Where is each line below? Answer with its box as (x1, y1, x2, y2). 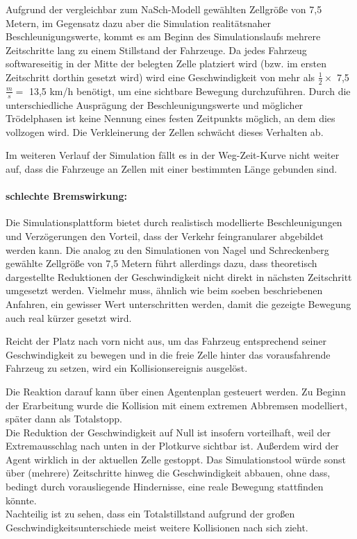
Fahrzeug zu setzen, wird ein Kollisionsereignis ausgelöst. (6, 361, 248, 375)
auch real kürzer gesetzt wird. (6, 310, 132, 325)
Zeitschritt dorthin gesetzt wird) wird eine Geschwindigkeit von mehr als (6, 69, 315, 84)
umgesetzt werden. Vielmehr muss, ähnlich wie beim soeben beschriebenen (6, 283, 323, 298)
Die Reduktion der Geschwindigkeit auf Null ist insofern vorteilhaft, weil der (6, 425, 331, 439)
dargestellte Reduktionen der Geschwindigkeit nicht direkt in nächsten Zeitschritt (6, 269, 352, 284)
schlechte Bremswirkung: (6, 189, 127, 203)
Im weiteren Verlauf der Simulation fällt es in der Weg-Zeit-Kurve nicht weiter (6, 148, 340, 162)
